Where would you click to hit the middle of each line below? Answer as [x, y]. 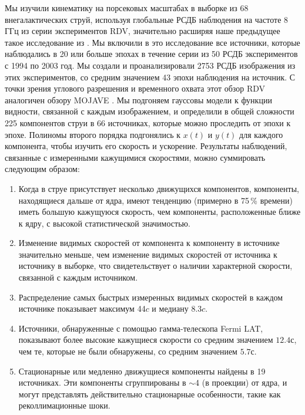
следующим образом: [42, 169]
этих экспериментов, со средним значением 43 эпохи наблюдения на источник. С [150, 77]
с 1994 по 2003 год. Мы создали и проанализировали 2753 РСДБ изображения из [150, 65]
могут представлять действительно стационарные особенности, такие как [150, 394]
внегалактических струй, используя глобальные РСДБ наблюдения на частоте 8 [147, 19]
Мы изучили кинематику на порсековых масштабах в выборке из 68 [127, 8]
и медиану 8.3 [177, 308]
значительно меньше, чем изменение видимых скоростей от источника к [148, 254]
